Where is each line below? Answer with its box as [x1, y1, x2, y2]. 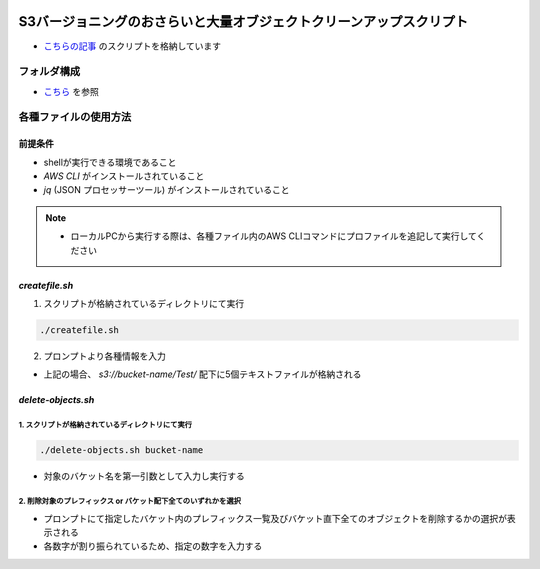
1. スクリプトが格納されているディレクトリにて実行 [18, 420, 193, 430]
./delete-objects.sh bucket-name [39, 445, 204, 456]
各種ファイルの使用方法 [18, 110, 132, 124]
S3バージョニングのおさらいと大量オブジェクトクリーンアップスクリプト [18, 13, 469, 30]
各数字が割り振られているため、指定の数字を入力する [43, 540, 263, 552]
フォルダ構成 [18, 65, 81, 79]
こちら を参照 [43, 85, 99, 97]
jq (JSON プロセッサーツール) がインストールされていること [43, 184, 290, 196]
